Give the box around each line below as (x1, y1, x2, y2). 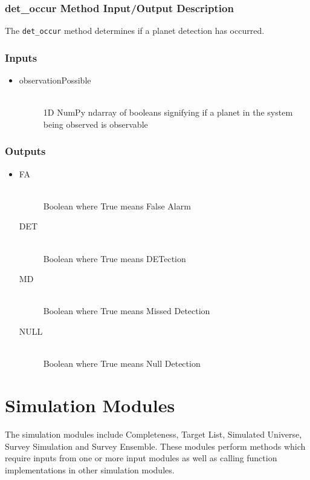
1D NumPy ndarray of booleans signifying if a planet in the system (43, 106, 293, 119)
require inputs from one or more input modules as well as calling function (5, 452, 277, 464)
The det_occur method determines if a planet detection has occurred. (5, 24, 265, 37)
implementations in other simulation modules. (5, 463, 175, 476)
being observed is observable (43, 117, 148, 130)
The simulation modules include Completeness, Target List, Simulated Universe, (5, 427, 302, 440)
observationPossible (19, 74, 91, 87)
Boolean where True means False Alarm (43, 199, 191, 212)
